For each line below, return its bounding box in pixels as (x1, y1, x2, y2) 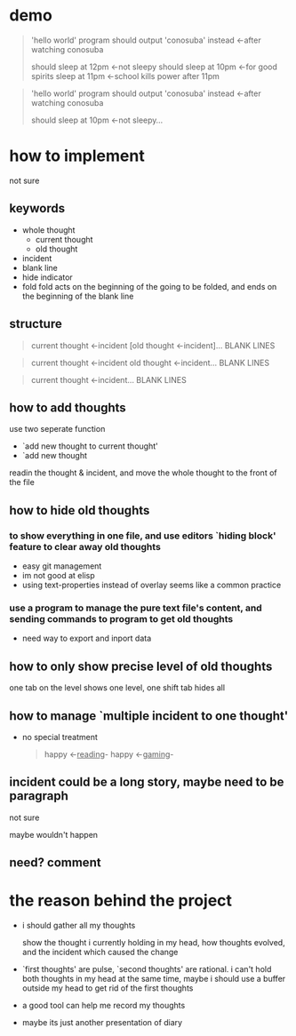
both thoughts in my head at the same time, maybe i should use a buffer (21, 974, 286, 984)
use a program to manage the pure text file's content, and (9, 602, 262, 614)
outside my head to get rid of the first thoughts (21, 983, 194, 993)
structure (9, 316, 62, 331)
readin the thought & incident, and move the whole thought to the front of (9, 467, 277, 478)
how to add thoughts (9, 400, 126, 415)
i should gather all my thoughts (21, 920, 136, 931)
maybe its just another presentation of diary (21, 1017, 183, 1028)
